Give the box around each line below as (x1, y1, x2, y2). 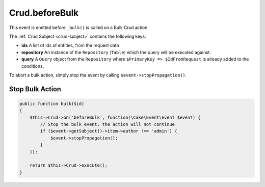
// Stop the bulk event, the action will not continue (40, 122, 175, 127)
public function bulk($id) (19, 101, 84, 107)
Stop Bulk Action (9, 85, 61, 93)
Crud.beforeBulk (9, 7, 79, 18)
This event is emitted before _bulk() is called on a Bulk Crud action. (9, 25, 149, 30)
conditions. (21, 63, 44, 69)
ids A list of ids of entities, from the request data (21, 42, 119, 49)
